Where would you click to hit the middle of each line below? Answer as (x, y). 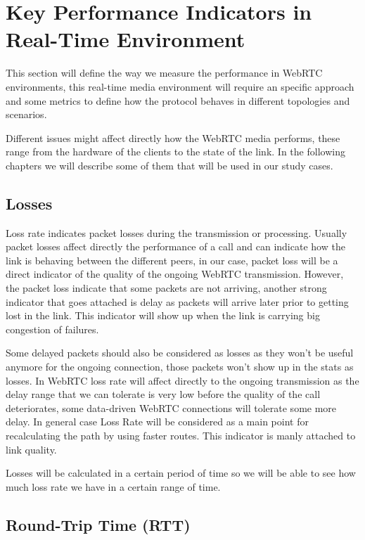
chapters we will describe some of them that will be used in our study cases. (169, 165)
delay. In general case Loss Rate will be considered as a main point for (157, 422)
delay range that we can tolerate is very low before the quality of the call (163, 394)
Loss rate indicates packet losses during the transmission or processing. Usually (177, 232)
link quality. (31, 449)
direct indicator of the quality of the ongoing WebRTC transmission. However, (175, 274)
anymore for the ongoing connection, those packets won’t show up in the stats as (180, 367)
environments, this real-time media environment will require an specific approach (180, 86)
